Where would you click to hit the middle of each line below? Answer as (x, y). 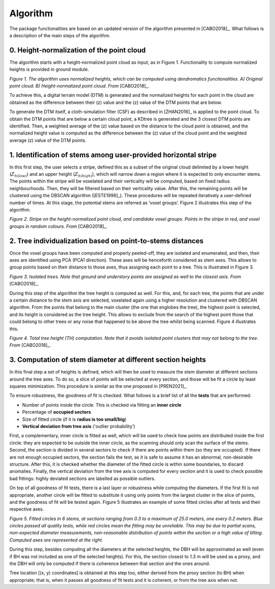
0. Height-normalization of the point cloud (78, 50)
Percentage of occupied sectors (57, 412)
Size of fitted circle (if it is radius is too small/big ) (74, 419)
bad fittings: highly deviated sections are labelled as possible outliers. (82, 478)
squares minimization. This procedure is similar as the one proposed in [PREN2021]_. (99, 386)
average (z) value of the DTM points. (48, 140)
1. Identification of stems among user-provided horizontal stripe (113, 155)
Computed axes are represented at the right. (56, 540)
